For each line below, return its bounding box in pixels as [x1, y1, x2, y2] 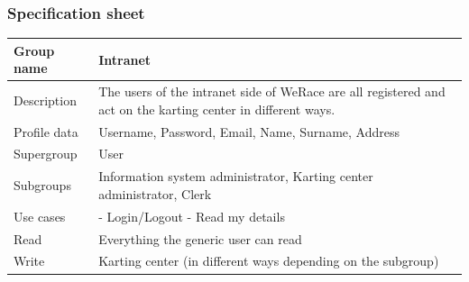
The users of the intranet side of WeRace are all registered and [98, 82, 446, 101]
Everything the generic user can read [98, 229, 302, 248]
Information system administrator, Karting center [98, 167, 373, 186]
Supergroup [14, 144, 78, 163]
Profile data [14, 122, 78, 141]
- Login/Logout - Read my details [98, 206, 285, 225]
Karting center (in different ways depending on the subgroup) [98, 251, 439, 270]
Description [14, 90, 77, 109]
